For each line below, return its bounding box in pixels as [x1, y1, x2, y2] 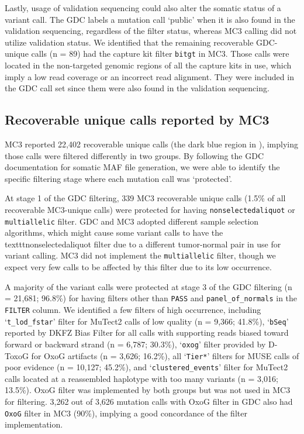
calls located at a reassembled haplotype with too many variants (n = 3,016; [5, 372, 278, 384]
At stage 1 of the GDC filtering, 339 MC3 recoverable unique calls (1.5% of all [5, 192, 286, 204]
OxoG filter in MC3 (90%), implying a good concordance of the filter [5, 407, 247, 419]
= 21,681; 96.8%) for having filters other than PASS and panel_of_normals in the [5, 292, 298, 304]
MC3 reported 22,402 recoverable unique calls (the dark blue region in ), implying [5, 138, 299, 150]
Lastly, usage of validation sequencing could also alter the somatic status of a [5, 2, 281, 13]
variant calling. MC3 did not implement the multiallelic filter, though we [5, 249, 276, 261]
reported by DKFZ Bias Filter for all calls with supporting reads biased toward [5, 326, 289, 339]
